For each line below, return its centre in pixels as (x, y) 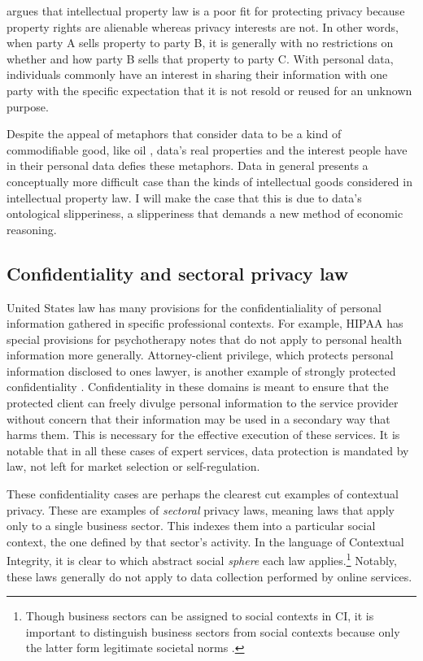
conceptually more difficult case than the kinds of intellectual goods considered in (209, 181)
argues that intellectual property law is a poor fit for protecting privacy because (206, 11)
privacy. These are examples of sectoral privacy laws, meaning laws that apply (201, 509)
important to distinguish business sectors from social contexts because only (213, 631)
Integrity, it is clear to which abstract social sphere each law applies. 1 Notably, (202, 559)
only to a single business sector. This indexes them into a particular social (191, 526)
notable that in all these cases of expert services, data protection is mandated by (208, 450)
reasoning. (32, 229)
